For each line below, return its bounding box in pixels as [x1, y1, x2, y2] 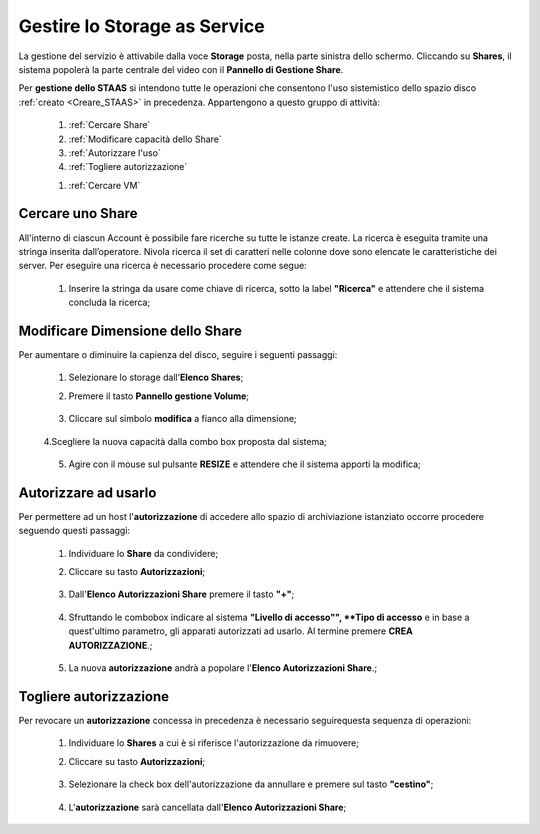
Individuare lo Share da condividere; [68, 547, 219, 559]
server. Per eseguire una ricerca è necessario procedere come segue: [18, 260, 307, 272]
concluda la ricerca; [68, 296, 151, 309]
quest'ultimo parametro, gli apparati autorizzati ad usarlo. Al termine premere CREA [68, 625, 414, 637]
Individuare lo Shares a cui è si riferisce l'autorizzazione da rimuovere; [68, 737, 360, 749]
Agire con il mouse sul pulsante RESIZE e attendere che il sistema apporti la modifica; [68, 458, 421, 470]
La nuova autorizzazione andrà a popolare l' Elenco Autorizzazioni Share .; [68, 662, 378, 674]
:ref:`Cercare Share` [68, 119, 151, 131]
